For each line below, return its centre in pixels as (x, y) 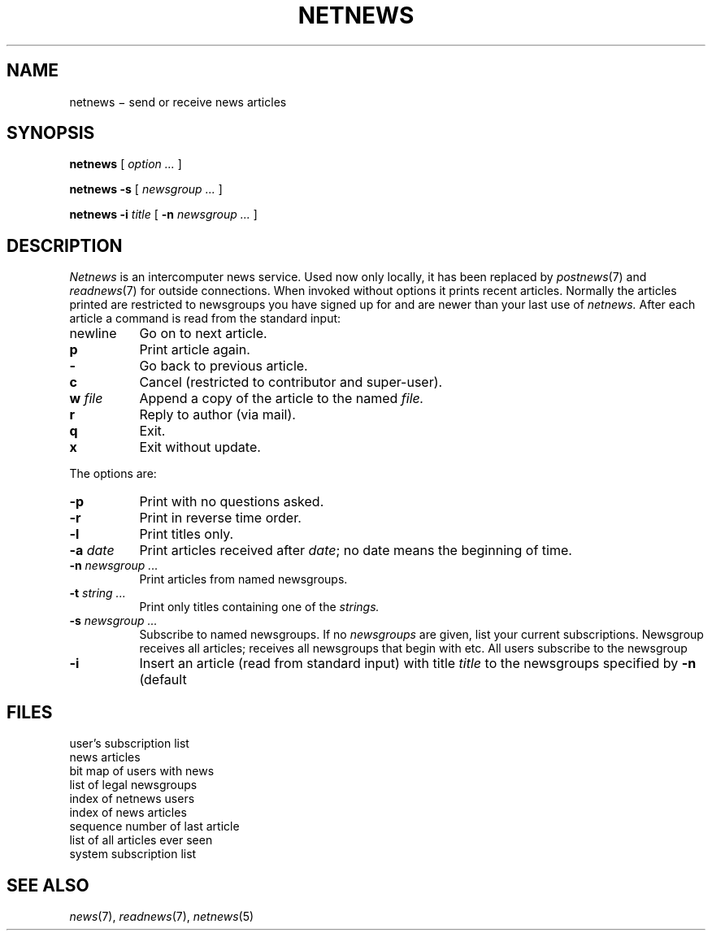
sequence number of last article (154, 826)
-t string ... (98, 593)
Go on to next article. (203, 334)
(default (163, 680)
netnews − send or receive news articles (178, 102)
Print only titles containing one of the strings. (259, 607)
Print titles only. (187, 534)
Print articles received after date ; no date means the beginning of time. (356, 551)
